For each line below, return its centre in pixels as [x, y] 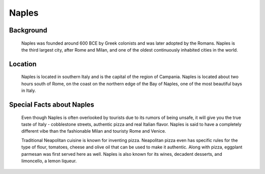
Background [28, 30]
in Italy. [29, 90]
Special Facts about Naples [52, 104]
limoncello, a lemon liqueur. [49, 161]
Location [23, 64]
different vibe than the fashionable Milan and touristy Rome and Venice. [94, 131]
